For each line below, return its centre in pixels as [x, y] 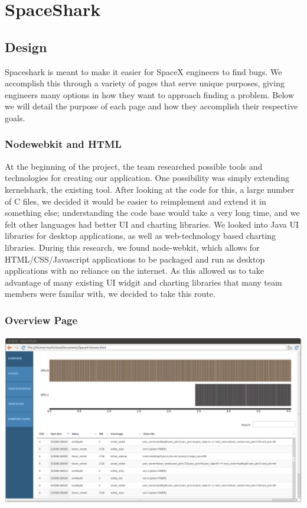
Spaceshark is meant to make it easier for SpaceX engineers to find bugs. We [143, 71]
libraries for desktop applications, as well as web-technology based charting [141, 236]
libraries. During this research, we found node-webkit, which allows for [132, 247]
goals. [15, 117]
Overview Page [41, 320]
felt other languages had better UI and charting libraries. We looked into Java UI [152, 224]
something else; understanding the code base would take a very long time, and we [152, 213]
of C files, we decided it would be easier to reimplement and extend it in [135, 201]
